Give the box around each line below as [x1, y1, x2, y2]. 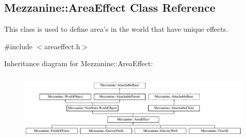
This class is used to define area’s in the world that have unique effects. [4, 24, 228, 34]
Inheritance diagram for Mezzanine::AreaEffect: [4, 58, 153, 69]
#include [4, 41, 33, 51]
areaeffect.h [44, 41, 80, 51]
